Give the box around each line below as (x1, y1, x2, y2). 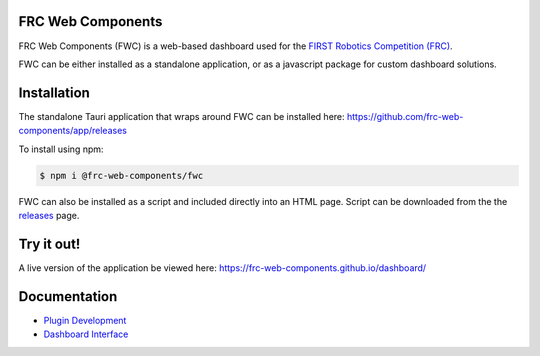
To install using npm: (18, 143, 104, 155)
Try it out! (18, 235, 81, 252)
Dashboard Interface (43, 328, 129, 340)
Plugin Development (43, 314, 127, 326)
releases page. (18, 209, 80, 221)
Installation (18, 84, 90, 101)
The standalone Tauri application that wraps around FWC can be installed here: (18, 110, 345, 122)
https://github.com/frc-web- (346, 110, 464, 122)
